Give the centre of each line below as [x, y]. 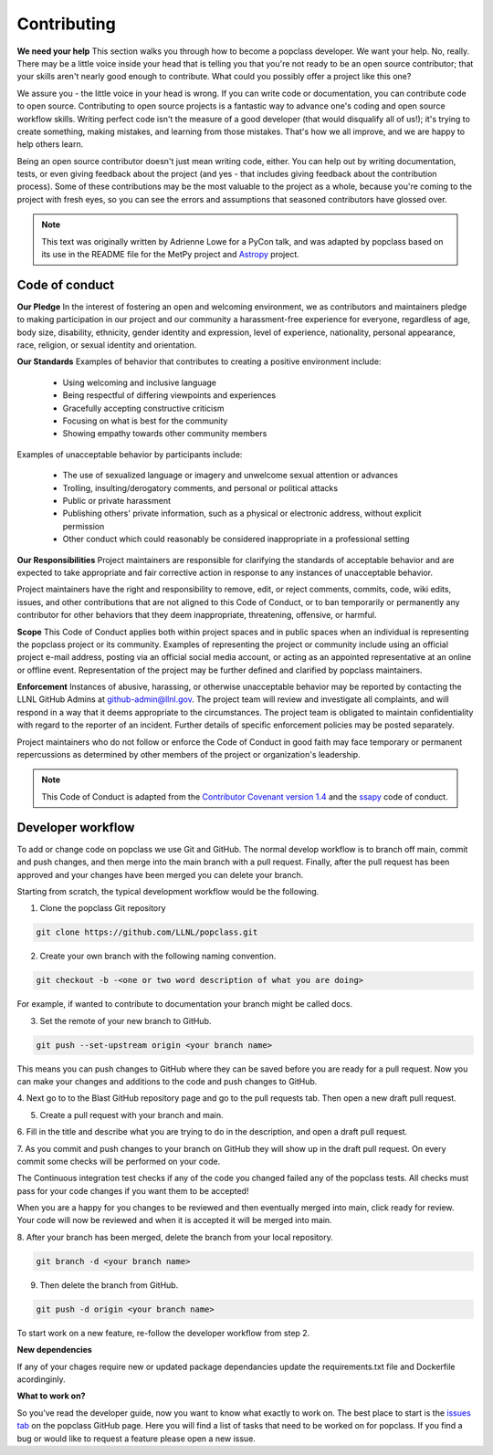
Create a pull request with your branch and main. [131, 1115]
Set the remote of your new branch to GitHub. [126, 1021]
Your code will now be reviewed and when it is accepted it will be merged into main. [174, 1220]
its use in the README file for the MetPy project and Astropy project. [171, 255]
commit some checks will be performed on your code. [119, 1161]
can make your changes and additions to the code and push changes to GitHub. [167, 1081]
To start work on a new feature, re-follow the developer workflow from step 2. [163, 1333]
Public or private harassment [117, 501]
